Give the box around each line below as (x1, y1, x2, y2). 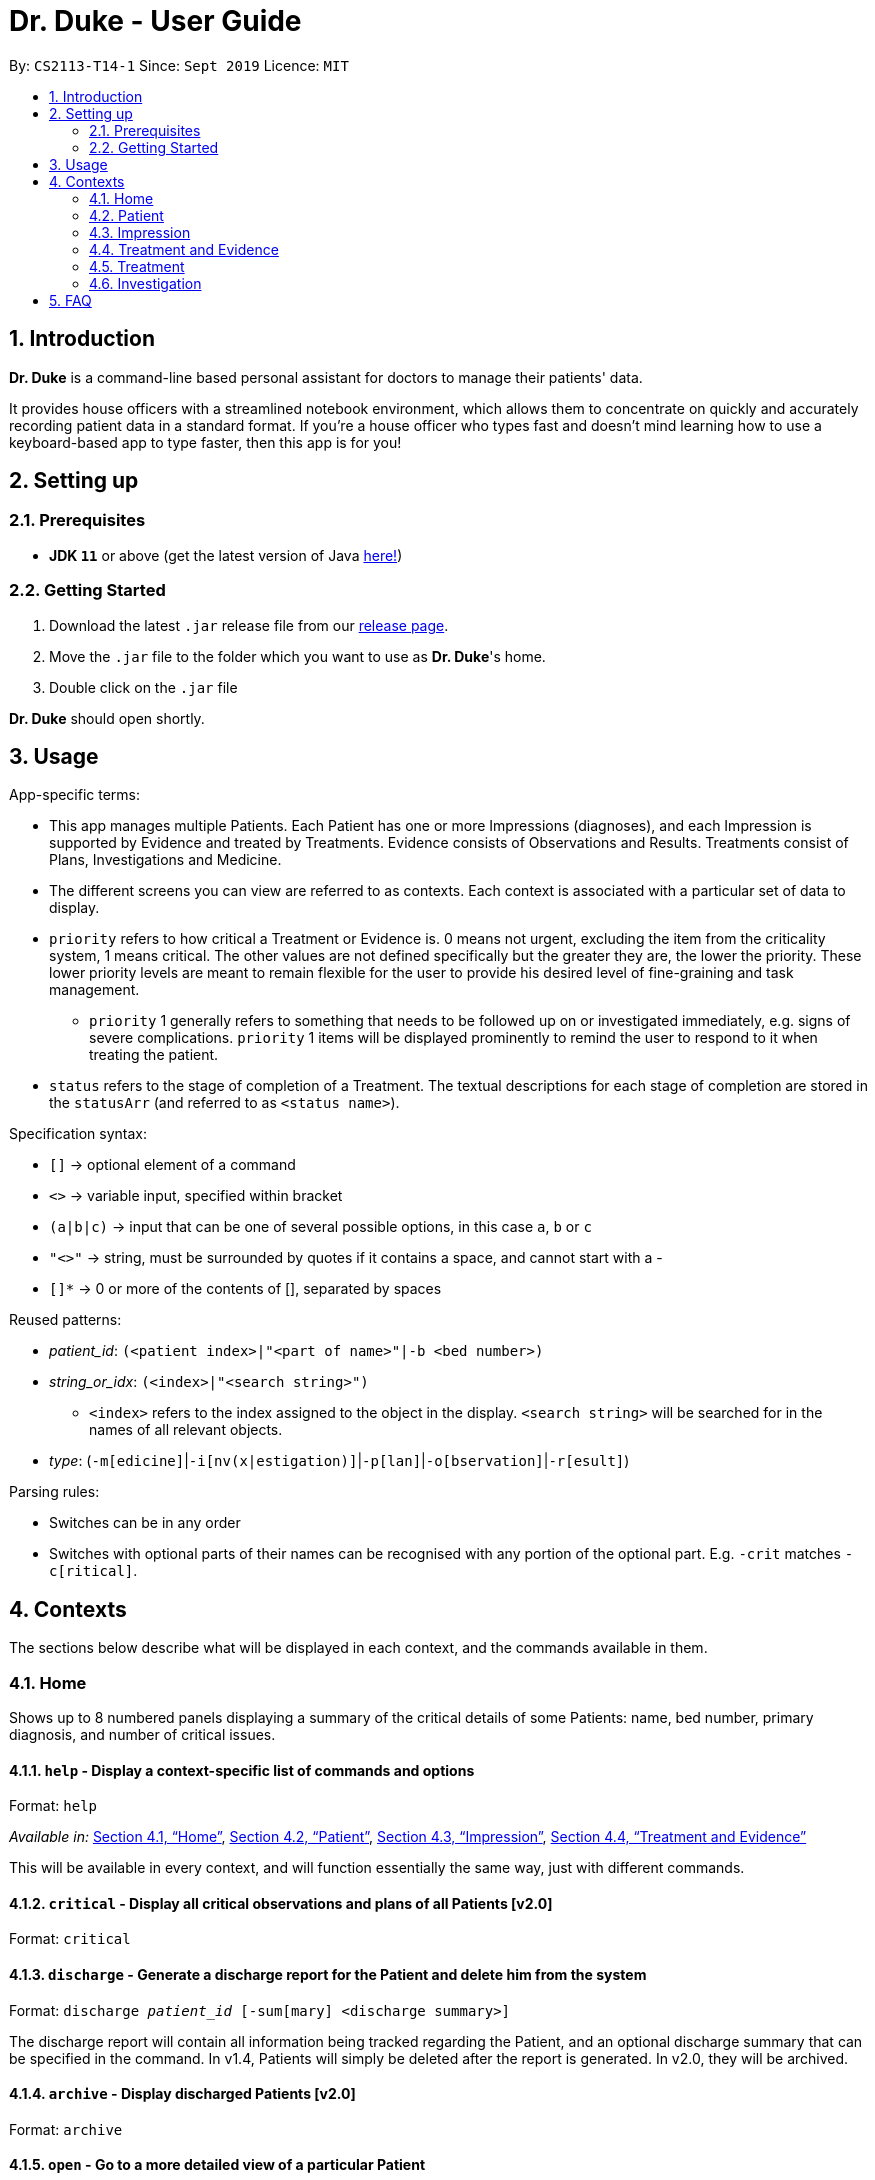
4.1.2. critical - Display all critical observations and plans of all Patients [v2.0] (9, 1894, 553, 1912)
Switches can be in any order (49, 1514, 241, 1532)
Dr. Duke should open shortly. (9, 709, 205, 727)
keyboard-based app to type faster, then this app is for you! (9, 433, 402, 451)
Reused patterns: (9, 1311, 122, 1329)
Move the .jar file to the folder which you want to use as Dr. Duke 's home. (49, 647, 546, 665)
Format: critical (9, 1930, 131, 1948)
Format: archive (9, 2120, 123, 2138)
